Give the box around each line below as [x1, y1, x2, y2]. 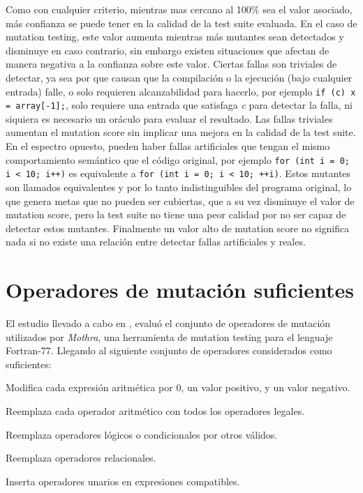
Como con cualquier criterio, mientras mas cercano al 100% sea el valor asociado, [6, 2, 353, 16]
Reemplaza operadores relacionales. [6, 450, 156, 465]
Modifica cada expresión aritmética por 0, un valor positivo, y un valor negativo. [6, 380, 350, 395]
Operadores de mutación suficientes [6, 275, 354, 304]
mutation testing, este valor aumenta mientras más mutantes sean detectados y [6, 29, 344, 44]
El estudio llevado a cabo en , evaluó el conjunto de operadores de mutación [6, 316, 331, 331]
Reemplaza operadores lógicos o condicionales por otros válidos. [6, 427, 278, 441]
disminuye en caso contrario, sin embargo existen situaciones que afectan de [6, 43, 329, 57]
